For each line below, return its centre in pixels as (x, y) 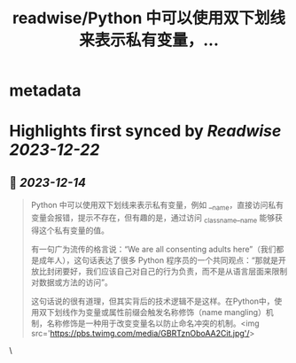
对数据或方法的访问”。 (71, 282)
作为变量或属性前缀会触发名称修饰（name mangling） (167, 312)
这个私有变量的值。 (74, 230)
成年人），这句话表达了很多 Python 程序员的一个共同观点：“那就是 (159, 260)
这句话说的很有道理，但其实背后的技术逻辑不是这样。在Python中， (152, 301)
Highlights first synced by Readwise (145, 131)
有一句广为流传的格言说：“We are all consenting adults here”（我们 (153, 249)
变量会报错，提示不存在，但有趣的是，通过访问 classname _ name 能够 (153, 218)
